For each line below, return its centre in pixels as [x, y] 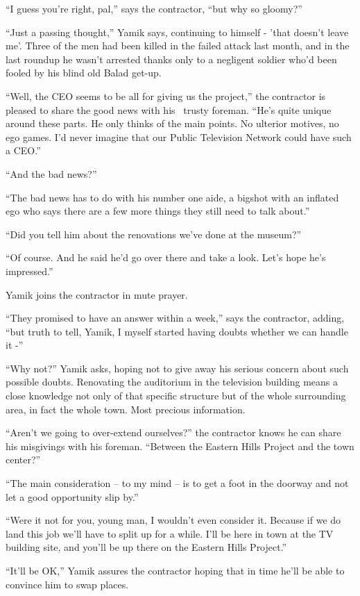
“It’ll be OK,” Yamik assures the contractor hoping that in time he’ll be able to [175, 570]
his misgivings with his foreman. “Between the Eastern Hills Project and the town [180, 446]
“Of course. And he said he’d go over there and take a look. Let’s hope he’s [166, 257]
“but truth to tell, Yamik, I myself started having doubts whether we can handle [177, 331]
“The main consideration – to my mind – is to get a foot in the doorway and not [177, 483]
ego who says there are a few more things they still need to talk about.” [158, 211]
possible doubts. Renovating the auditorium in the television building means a [172, 382]
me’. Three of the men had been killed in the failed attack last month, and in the [178, 45]
